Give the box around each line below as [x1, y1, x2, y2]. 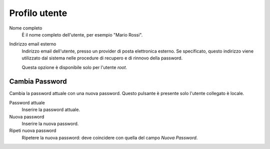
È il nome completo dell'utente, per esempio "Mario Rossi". [21, 31, 143, 37]
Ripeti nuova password [9, 127, 56, 133]
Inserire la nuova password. [21, 120, 79, 126]
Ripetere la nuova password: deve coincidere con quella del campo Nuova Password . [21, 134, 198, 140]
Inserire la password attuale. [21, 106, 80, 112]
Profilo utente [9, 7, 67, 18]
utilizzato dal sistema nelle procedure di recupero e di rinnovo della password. [21, 55, 182, 61]
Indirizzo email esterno [9, 41, 56, 47]
